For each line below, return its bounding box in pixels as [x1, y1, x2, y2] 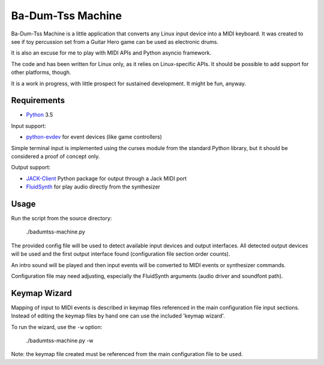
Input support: [11, 122, 46, 129]
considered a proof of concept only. [11, 152, 100, 160]
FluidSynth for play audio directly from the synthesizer [26, 183, 161, 190]
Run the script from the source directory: [11, 215, 112, 222]
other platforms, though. [11, 69, 71, 76]
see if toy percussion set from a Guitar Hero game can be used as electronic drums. [11, 38, 219, 45]
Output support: [11, 164, 51, 171]
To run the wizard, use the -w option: [11, 323, 103, 330]
